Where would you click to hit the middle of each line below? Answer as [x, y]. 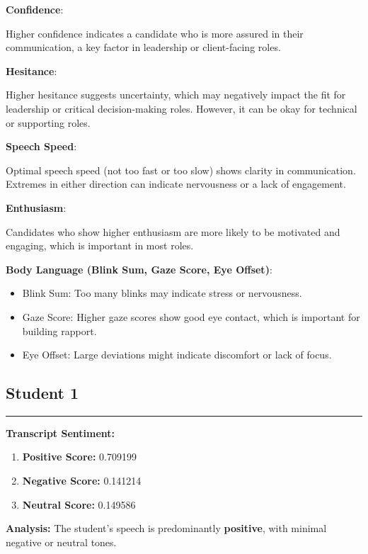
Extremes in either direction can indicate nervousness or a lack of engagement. [176, 184]
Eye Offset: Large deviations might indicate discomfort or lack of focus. [177, 355]
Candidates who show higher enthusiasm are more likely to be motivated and [173, 231]
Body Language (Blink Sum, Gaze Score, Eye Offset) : [139, 269]
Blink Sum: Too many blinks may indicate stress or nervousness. [162, 293]
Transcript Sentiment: [60, 433]
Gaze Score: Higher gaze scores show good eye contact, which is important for [191, 316]
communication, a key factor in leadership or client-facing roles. [143, 47]
